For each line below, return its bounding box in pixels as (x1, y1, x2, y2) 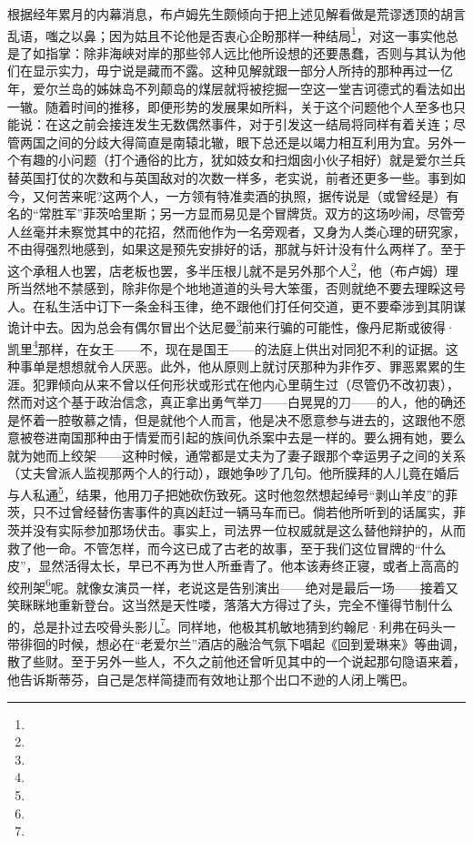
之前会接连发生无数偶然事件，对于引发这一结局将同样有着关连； (70, 115, 453, 134)
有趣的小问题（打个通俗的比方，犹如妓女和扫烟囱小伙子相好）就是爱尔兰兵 (19, 150, 466, 169)
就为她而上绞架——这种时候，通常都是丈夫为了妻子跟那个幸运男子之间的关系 (7, 445, 466, 464)
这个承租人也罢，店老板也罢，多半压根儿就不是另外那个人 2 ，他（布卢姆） (7, 258, 446, 279)
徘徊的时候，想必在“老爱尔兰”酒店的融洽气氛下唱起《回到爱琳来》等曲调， (19, 634, 466, 653)
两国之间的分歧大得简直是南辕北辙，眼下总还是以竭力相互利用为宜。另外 (19, 132, 453, 151)
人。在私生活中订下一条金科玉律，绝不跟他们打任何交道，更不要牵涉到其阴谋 (7, 296, 466, 315)
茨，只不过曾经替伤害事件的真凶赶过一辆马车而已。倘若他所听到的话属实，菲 (7, 503, 466, 522)
